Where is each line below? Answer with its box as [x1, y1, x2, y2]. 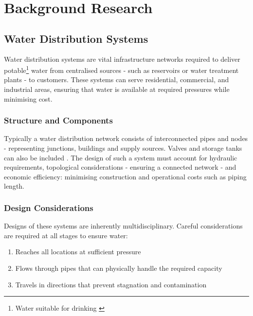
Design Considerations [4, 201, 93, 213]
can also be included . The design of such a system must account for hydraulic [4, 152, 237, 162]
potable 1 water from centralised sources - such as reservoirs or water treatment [4, 64, 239, 75]
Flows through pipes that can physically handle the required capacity [15, 263, 222, 273]
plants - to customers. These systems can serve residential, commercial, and [4, 74, 229, 85]
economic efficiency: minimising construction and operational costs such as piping [4, 171, 247, 181]
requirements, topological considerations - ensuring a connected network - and [4, 162, 236, 172]
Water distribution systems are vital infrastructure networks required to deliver [4, 53, 240, 64]
